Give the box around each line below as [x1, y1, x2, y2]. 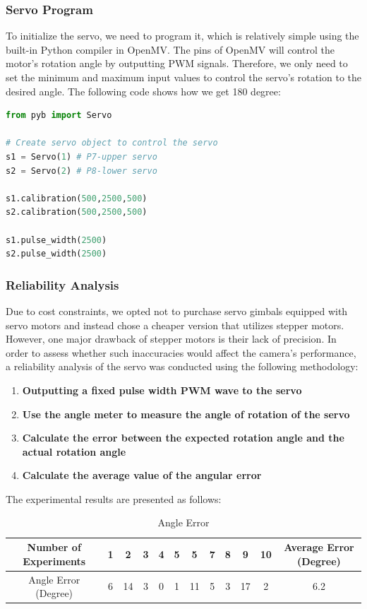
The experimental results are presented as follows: [6, 491, 222, 506]
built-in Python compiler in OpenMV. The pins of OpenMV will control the [6, 42, 335, 57]
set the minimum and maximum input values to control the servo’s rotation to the [6, 70, 362, 84]
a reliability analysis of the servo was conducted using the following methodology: [6, 359, 359, 374]
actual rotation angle [22, 444, 126, 459]
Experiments [23, 553, 86, 568]
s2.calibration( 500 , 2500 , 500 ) [6, 207, 148, 218]
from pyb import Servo [6, 110, 112, 121]
